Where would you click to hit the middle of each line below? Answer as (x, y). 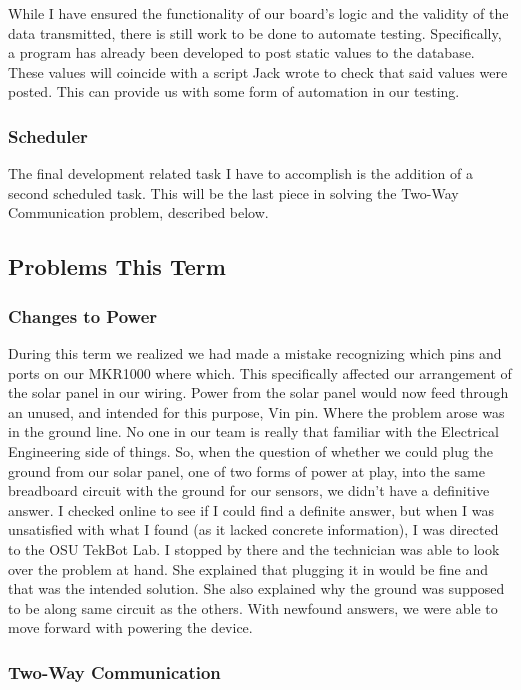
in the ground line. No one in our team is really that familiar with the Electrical (253, 431)
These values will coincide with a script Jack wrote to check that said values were (258, 71)
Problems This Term (117, 266)
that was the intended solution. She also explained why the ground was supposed (256, 588)
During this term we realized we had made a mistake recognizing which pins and (255, 352)
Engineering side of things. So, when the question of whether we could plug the (251, 450)
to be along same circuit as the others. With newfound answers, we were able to (253, 607)
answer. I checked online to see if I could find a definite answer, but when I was (251, 509)
